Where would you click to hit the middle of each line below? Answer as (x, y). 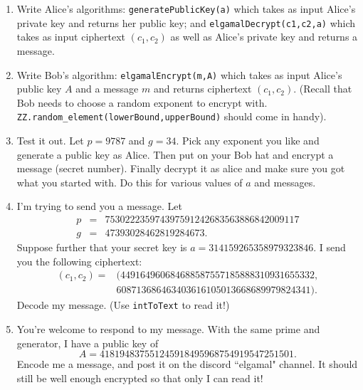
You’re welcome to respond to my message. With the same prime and (168, 328)
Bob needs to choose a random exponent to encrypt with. (142, 102)
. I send (330, 247)
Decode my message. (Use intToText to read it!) (123, 305)
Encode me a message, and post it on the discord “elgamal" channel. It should (187, 364)
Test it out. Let (50, 140)
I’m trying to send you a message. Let (99, 206)
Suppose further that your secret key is (102, 247)
